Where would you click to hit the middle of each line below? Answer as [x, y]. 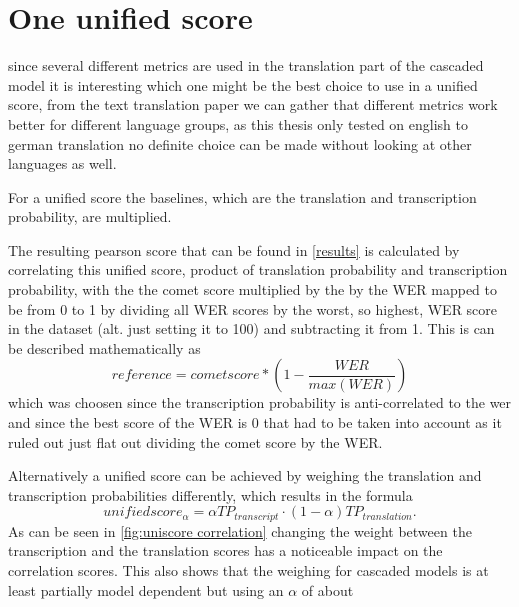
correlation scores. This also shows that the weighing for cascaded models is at [248, 570]
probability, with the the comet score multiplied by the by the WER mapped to [253, 289]
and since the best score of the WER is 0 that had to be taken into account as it [255, 422]
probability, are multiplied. [90, 216]
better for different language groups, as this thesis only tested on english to [238, 123]
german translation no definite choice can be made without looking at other [240, 143]
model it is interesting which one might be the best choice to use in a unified [243, 84]
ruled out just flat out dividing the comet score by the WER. [195, 441]
